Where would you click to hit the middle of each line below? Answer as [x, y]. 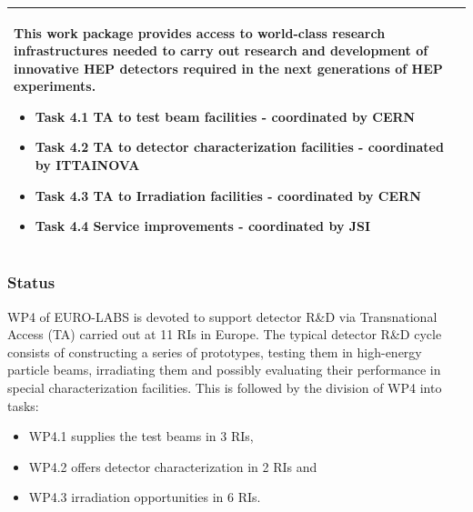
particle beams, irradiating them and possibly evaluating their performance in [224, 370]
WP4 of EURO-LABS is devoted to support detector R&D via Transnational [222, 316]
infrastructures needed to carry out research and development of [221, 50]
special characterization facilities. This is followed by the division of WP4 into [225, 387]
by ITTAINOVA [87, 165]
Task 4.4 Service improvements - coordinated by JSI [203, 226]
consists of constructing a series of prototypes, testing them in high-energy [215, 351]
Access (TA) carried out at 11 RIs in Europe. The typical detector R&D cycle [225, 334]
